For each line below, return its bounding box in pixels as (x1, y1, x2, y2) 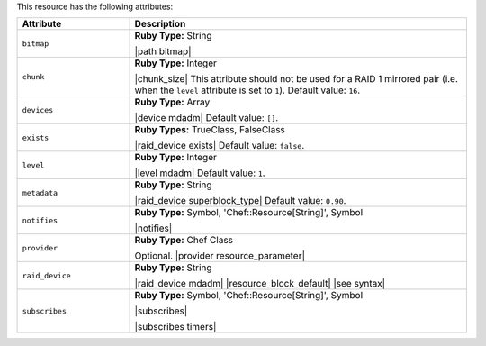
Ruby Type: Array (134, 96, 211, 108)
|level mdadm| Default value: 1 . (134, 167, 265, 179)
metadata (22, 187, 58, 197)
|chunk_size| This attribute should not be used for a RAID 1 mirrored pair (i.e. (134, 73, 459, 86)
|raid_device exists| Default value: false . (134, 140, 305, 152)
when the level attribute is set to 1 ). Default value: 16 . (134, 84, 361, 96)
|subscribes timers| (134, 321, 217, 333)
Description (134, 18, 186, 31)
